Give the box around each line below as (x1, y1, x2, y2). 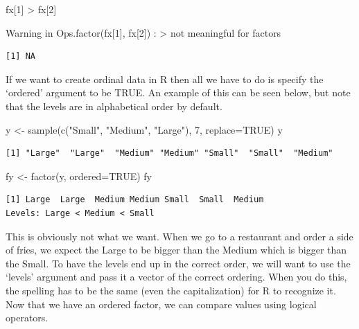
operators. (6, 310, 49, 325)
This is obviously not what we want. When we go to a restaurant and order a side (6, 229, 353, 243)
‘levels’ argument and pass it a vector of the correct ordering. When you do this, (6, 269, 347, 284)
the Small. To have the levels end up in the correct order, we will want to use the (6, 256, 351, 270)
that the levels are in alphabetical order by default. (6, 98, 222, 113)
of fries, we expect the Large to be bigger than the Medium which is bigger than (6, 242, 347, 257)
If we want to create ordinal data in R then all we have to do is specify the (6, 71, 324, 86)
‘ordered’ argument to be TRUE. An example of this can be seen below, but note (6, 85, 351, 100)
